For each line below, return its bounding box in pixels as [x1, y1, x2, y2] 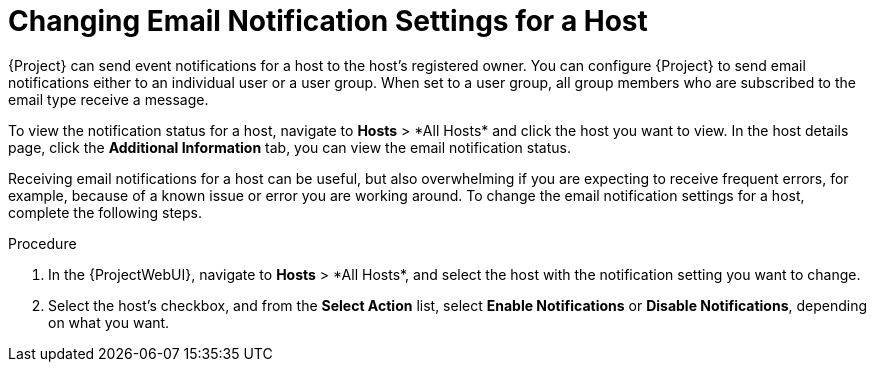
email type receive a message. [8, 90, 209, 108]
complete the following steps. [8, 203, 203, 221]
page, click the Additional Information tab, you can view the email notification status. [8, 138, 572, 156]
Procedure [8, 234, 77, 252]
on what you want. [48, 313, 170, 331]
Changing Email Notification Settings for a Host [8, 4, 648, 38]
